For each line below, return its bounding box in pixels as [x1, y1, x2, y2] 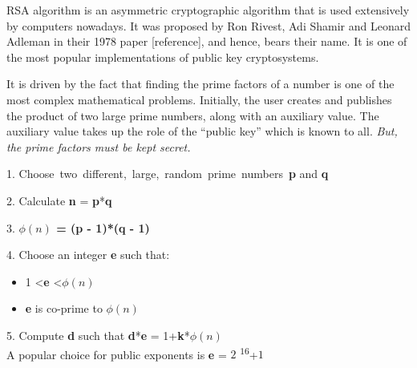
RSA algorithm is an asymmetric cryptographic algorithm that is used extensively [6, 2, 410, 18]
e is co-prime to [25, 300, 103, 317]
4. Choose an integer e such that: [6, 246, 170, 263]
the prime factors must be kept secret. [6, 138, 191, 155]
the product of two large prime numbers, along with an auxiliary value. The [6, 107, 379, 123]
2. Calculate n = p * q [6, 192, 112, 208]
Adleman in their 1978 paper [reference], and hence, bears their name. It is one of [6, 33, 407, 50]
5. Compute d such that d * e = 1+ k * [6, 326, 190, 343]
